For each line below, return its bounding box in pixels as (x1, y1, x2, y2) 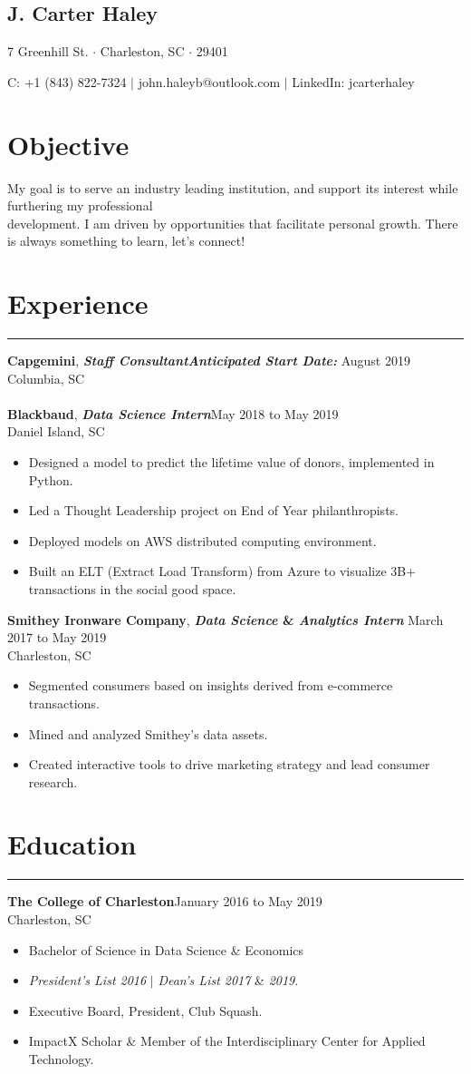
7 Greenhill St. (7, 42, 89, 61)
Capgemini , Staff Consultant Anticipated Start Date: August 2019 (7, 351, 410, 370)
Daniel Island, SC (7, 422, 105, 441)
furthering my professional (7, 196, 153, 215)
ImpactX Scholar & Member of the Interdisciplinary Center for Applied (28, 1031, 426, 1050)
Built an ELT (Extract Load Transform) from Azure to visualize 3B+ (28, 561, 417, 581)
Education (7, 825, 137, 863)
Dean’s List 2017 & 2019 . (158, 971, 299, 990)
